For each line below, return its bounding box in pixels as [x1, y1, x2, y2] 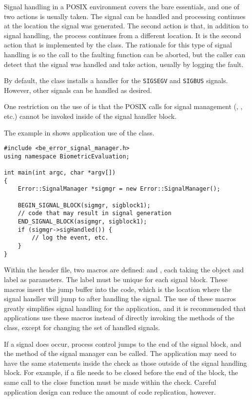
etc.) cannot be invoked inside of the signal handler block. [4, 111, 177, 121]
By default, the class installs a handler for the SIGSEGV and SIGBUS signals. [4, 75, 228, 86]
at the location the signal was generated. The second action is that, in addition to [4, 21, 249, 31]
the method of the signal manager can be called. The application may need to [4, 348, 236, 358]
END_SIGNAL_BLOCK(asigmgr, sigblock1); [18, 218, 147, 225]
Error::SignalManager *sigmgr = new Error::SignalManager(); [18, 185, 220, 193]
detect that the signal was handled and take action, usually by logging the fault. [4, 59, 244, 69]
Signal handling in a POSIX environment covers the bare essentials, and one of [4, 1, 239, 11]
